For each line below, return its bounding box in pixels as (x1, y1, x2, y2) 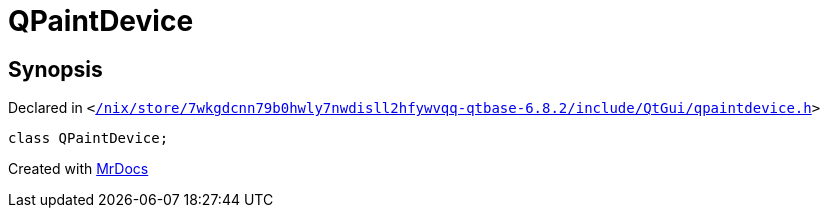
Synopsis (8, 56, 103, 82)
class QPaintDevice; (8, 130, 169, 147)
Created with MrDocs (8, 160, 149, 178)
